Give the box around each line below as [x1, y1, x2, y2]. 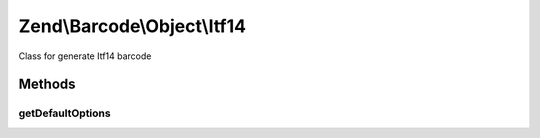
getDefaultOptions [18, 106, 111, 120]
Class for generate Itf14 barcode [18, 50, 152, 62]
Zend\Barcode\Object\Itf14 [18, 15, 247, 37]
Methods [18, 76, 76, 93]
